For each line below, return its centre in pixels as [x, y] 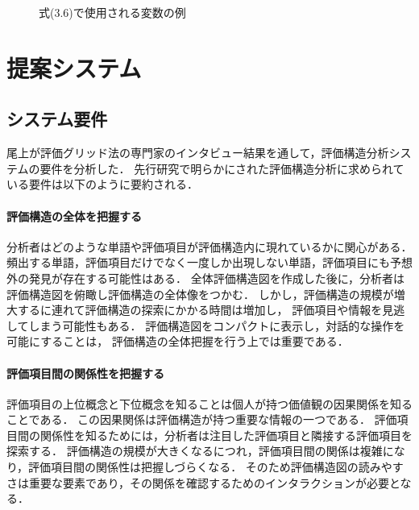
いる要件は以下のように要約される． [102, 184]
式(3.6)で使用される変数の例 [112, 12]
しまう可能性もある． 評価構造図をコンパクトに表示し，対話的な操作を [217, 325]
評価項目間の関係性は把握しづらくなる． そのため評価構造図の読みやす [216, 467]
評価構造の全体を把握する [74, 216]
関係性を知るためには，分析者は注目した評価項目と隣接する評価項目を [226, 435]
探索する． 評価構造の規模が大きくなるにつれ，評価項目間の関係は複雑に [200, 451]
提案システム [74, 67]
